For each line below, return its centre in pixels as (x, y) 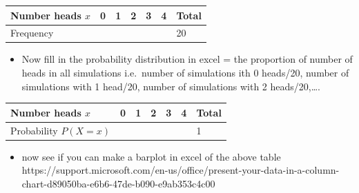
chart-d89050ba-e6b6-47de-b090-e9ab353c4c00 (118, 183)
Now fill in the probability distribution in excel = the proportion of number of (187, 59)
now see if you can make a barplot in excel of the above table (151, 156)
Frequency (32, 33)
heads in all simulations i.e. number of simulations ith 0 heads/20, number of (185, 73)
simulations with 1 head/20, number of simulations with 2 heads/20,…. (171, 86)
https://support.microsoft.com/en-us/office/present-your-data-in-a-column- (181, 170)
